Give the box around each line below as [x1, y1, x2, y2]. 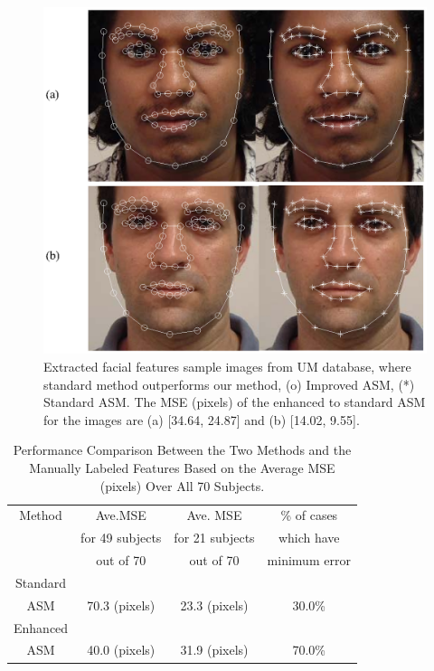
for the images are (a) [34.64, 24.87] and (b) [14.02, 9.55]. [43, 410, 360, 429]
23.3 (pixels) [180, 595, 249, 614]
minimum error [267, 551, 351, 570]
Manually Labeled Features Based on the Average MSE [29, 458, 335, 477]
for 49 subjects [80, 528, 162, 547]
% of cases [280, 506, 338, 525]
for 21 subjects [174, 528, 255, 547]
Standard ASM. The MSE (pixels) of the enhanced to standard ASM [43, 392, 426, 411]
